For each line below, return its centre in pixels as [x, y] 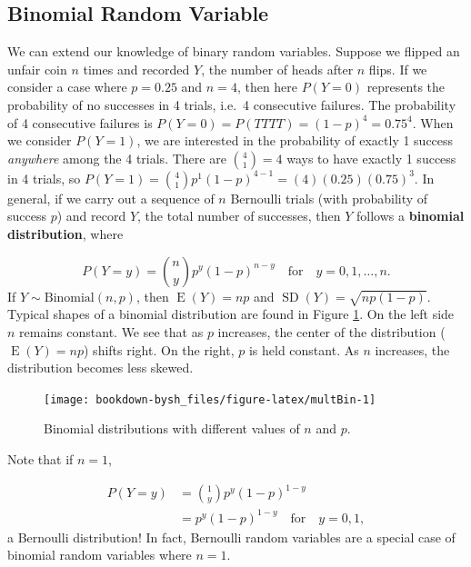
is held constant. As [304, 349]
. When [433, 122]
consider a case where [67, 87]
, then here [267, 87]
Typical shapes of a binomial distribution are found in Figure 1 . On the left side [231, 314]
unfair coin [37, 69]
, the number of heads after [277, 69]
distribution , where [65, 233]
